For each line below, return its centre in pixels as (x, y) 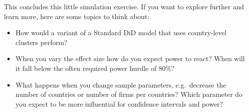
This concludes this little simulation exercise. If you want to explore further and (124, 6)
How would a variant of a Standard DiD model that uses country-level (121, 33)
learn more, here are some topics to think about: (77, 16)
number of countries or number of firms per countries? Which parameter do (129, 94)
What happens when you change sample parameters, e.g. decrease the (121, 84)
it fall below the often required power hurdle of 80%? (95, 68)
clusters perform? (41, 42)
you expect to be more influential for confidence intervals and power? (119, 103)
